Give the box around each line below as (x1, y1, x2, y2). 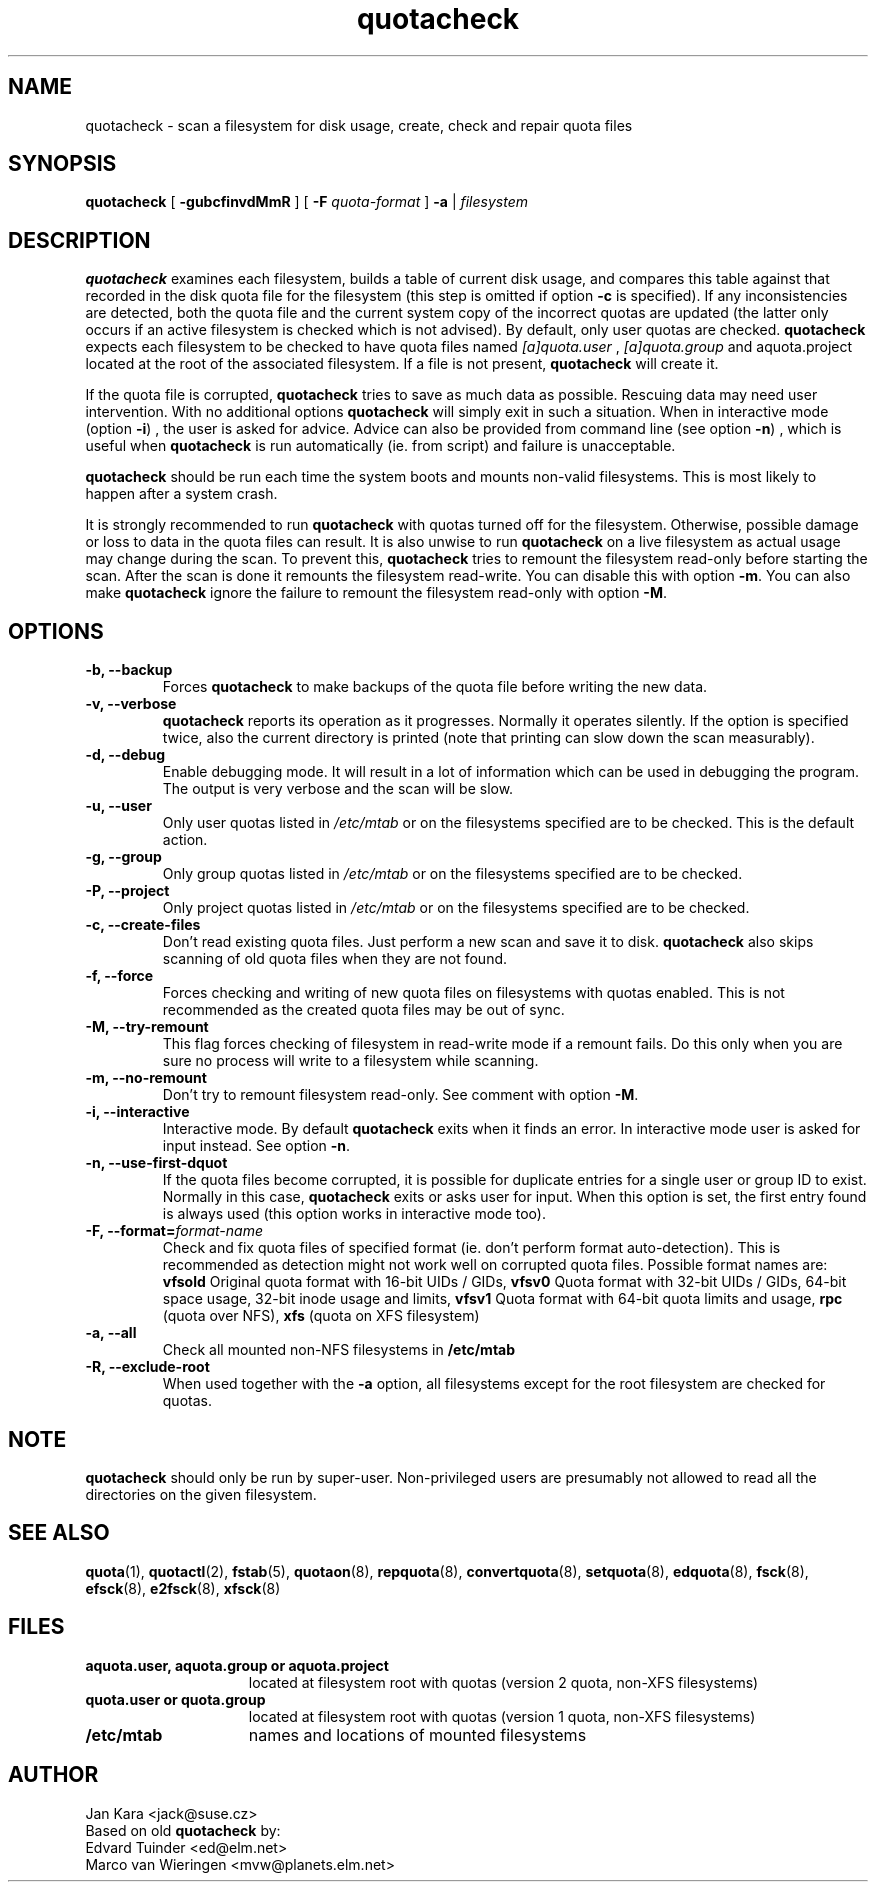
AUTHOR (8, 1762, 99, 1788)
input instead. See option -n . (162, 1137, 351, 1155)
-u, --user (85, 797, 152, 815)
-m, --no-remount (85, 1069, 207, 1087)
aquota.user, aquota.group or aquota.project (85, 1656, 389, 1674)
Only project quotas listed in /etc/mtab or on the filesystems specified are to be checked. (162, 899, 750, 917)
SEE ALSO (8, 1520, 110, 1546)
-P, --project (85, 882, 170, 900)
